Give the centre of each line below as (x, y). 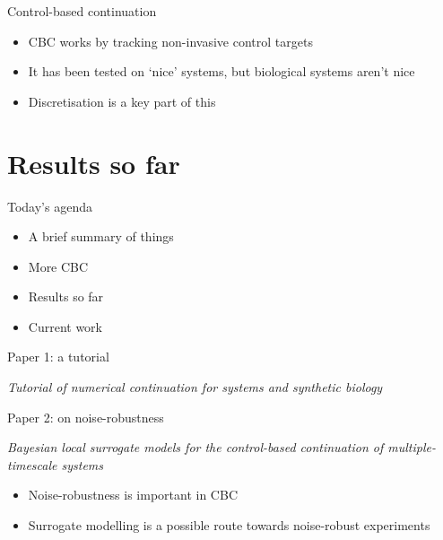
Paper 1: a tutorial (58, 357)
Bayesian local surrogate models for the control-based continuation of (195, 447)
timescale (32, 464)
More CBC (58, 266)
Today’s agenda (50, 206)
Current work (65, 326)
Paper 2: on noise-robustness (86, 417)
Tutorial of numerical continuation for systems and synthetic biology (195, 387)
